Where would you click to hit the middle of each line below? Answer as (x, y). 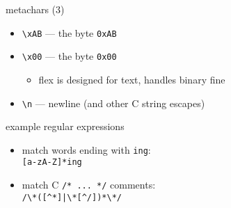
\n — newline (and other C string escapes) (113, 103)
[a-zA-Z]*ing (52, 162)
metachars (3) (35, 9)
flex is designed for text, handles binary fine (132, 79)
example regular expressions (65, 126)
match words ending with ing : (86, 149)
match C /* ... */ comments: (89, 185)
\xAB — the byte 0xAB (69, 32)
